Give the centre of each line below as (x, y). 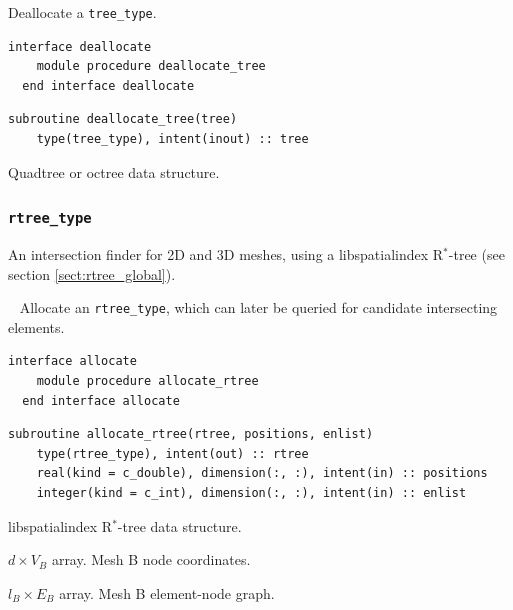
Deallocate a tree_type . (82, 12)
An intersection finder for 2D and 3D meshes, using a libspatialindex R (226, 254)
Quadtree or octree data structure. (114, 171)
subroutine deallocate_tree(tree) (123, 119)
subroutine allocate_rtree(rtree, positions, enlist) (191, 434)
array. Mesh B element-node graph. (167, 592)
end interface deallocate (108, 85)
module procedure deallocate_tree (151, 66)
